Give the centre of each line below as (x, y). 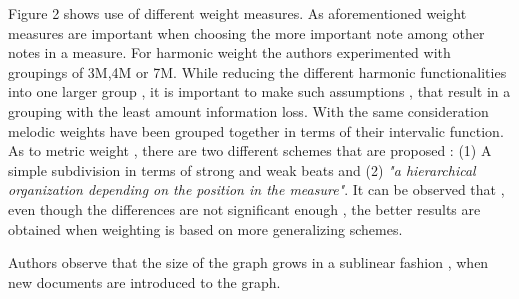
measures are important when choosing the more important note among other (246, 32)
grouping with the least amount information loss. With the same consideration (248, 110)
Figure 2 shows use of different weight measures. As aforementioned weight (237, 13)
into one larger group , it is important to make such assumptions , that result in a (259, 91)
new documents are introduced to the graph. (144, 281)
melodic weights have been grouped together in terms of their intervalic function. (256, 130)
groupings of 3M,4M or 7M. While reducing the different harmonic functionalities (257, 71)
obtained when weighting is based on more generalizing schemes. (205, 228)
